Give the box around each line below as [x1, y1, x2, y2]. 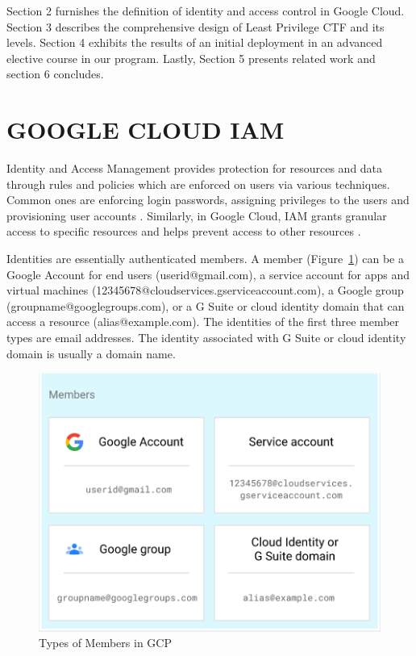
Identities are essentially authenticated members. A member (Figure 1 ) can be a [6, 250, 404, 267]
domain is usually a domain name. [6, 345, 176, 361]
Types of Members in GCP [39, 634, 172, 651]
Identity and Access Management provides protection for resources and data [6, 160, 383, 177]
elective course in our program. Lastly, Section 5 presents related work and [6, 49, 376, 66]
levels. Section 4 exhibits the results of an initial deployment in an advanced [6, 34, 383, 51]
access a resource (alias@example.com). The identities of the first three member [6, 313, 400, 330]
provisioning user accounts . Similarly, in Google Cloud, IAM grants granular [6, 207, 387, 224]
